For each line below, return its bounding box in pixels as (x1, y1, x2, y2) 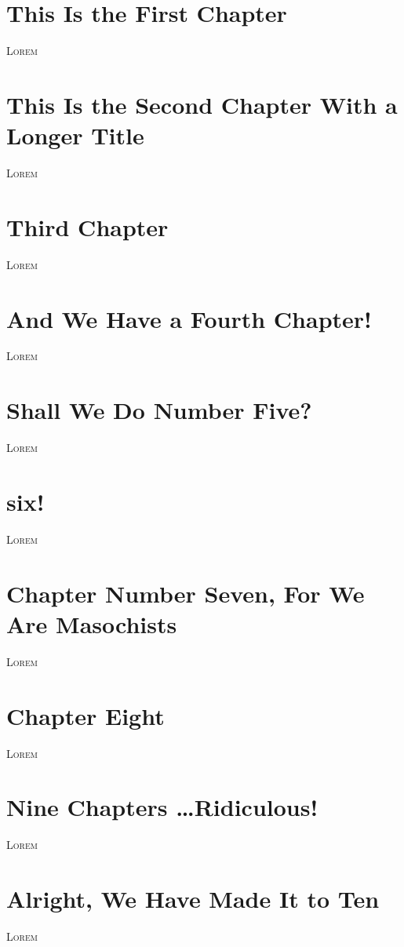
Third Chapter (6, 210, 169, 242)
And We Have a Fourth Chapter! (6, 302, 372, 334)
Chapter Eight (6, 699, 165, 731)
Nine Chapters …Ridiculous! (6, 791, 318, 823)
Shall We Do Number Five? (6, 394, 312, 426)
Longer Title (6, 119, 144, 151)
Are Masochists (6, 607, 177, 639)
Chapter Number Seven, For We (6, 577, 365, 609)
